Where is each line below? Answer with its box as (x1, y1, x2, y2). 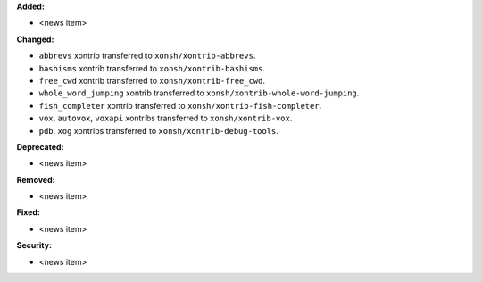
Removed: (16, 174, 55, 185)
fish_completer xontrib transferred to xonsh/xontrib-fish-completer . (38, 100, 322, 111)
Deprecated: (16, 141, 64, 152)
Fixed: (16, 207, 40, 218)
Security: (16, 240, 53, 251)
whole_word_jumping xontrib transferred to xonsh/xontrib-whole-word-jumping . (38, 87, 360, 98)
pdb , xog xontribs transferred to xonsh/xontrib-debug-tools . (38, 125, 278, 136)
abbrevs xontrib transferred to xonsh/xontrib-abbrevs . (38, 50, 256, 62)
